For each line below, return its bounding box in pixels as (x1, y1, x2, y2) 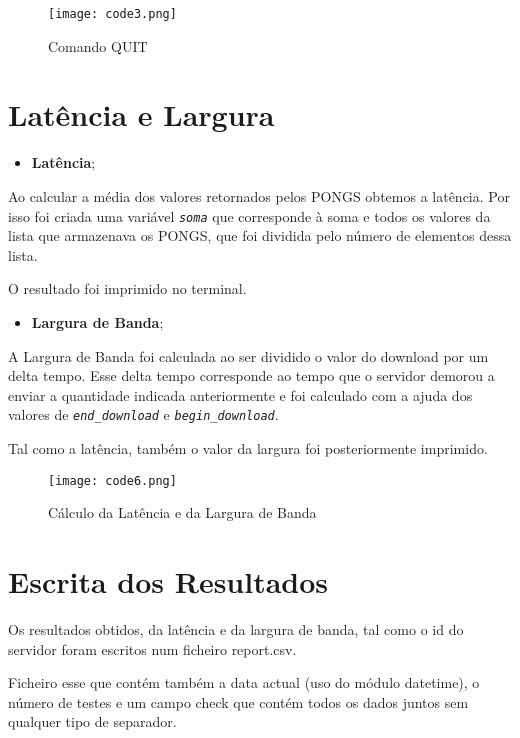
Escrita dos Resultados (8, 561, 329, 602)
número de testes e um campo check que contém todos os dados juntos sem (8, 691, 469, 712)
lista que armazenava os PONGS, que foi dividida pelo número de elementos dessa (8, 225, 512, 246)
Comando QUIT (48, 35, 148, 56)
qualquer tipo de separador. (8, 711, 177, 732)
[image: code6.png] (48, 473, 177, 488)
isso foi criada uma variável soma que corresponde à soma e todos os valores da (8, 205, 491, 226)
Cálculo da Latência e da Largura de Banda (48, 502, 317, 523)
